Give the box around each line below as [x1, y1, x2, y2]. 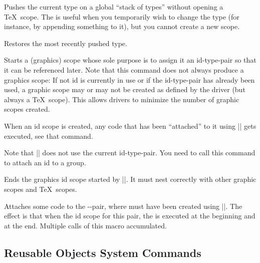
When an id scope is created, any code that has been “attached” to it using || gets [4, 120, 256, 131]
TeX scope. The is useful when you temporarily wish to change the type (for [4, 11, 239, 22]
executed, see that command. [4, 130, 93, 141]
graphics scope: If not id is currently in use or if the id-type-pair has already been [4, 74, 255, 85]
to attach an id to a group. [4, 157, 86, 167]
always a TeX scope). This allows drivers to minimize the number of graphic [4, 94, 239, 104]
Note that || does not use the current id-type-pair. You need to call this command [4, 147, 255, 158]
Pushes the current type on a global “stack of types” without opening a [4, 2, 223, 12]
